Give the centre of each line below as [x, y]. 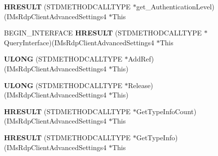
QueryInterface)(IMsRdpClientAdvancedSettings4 [79, 42]
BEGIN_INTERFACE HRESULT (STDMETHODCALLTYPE [103, 33]
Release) [141, 85]
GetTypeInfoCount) [166, 111]
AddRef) [141, 59]
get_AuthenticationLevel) [175, 6]
